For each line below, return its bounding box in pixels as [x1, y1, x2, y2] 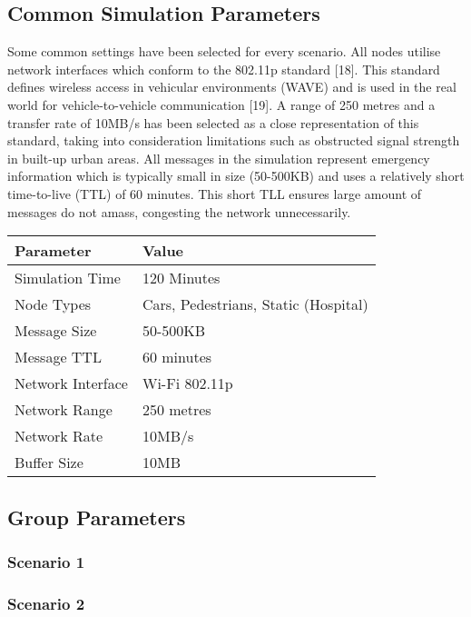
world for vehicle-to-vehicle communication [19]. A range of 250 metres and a [7, 95, 436, 114]
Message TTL [15, 346, 102, 368]
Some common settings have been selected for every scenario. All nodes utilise [7, 42, 441, 61]
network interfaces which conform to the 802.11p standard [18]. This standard [7, 59, 440, 78]
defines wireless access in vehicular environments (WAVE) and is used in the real [7, 77, 456, 96]
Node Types [15, 294, 92, 315]
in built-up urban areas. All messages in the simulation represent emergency [7, 148, 430, 167]
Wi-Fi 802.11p [142, 373, 233, 394]
